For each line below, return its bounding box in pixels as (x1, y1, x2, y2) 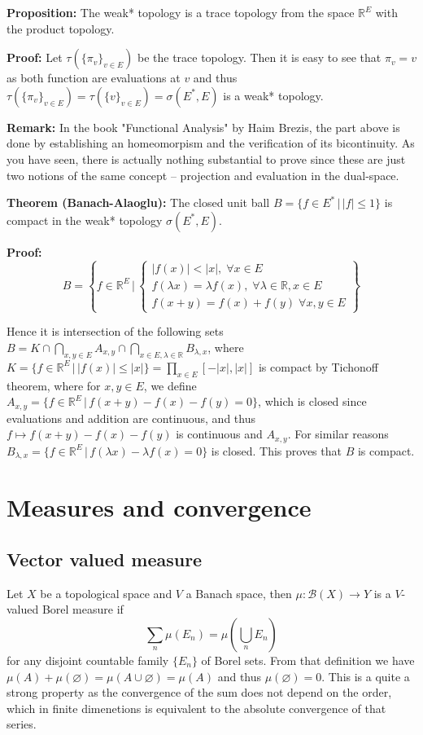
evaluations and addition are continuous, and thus (7, 409, 255, 426)
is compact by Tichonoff (258, 358, 378, 375)
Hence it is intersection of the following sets (7, 323, 224, 340)
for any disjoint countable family (7, 651, 169, 668)
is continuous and (176, 425, 263, 442)
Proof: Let (7, 49, 63, 66)
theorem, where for (7, 376, 101, 394)
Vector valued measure (7, 546, 203, 571)
